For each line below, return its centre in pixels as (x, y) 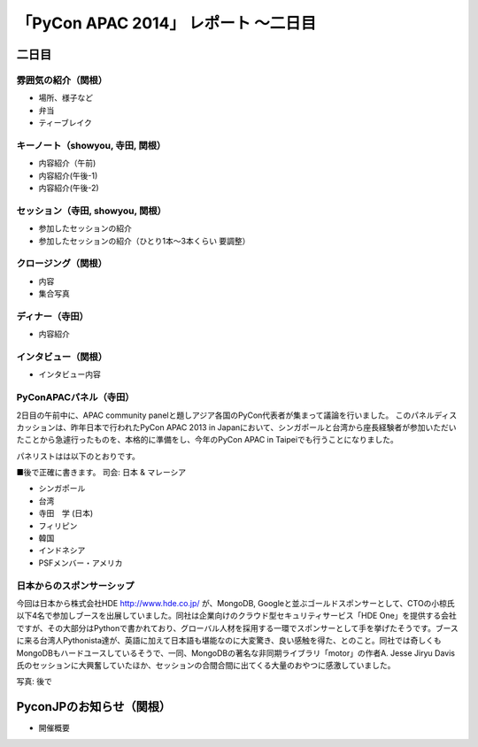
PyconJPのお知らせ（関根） (94, 707)
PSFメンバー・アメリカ (81, 563)
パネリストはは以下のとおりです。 (78, 456)
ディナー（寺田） (52, 316)
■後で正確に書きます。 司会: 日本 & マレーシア (101, 473)
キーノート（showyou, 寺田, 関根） (91, 145)
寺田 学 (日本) (66, 513)
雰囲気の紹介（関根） (62, 80)
